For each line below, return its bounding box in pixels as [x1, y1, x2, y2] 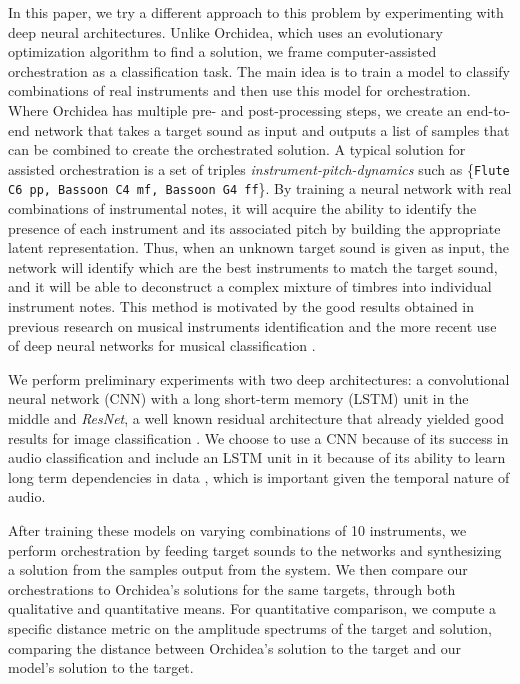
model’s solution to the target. [8, 657, 194, 678]
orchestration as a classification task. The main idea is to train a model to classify [8, 60, 510, 81]
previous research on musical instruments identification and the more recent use [8, 315, 497, 336]
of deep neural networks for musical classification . [8, 335, 316, 356]
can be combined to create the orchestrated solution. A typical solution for [8, 139, 466, 160]
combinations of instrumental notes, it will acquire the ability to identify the [8, 198, 477, 219]
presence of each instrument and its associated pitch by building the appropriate [8, 217, 501, 238]
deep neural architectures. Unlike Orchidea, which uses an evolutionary [8, 21, 443, 42]
